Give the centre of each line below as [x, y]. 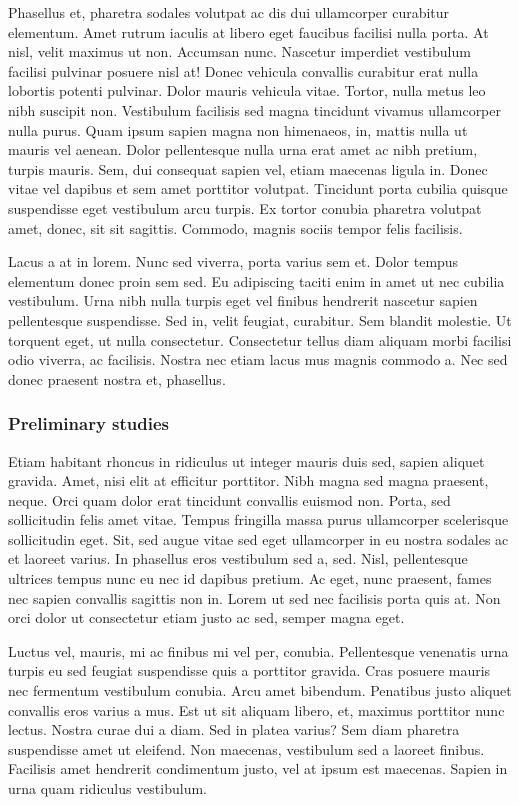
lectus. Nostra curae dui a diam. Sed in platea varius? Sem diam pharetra [234, 729]
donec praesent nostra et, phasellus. [117, 378]
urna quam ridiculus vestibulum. [107, 788]
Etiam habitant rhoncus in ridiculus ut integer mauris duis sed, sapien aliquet [246, 460]
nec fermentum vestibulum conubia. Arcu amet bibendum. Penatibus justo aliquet [260, 690]
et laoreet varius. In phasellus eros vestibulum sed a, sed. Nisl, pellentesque [238, 558]
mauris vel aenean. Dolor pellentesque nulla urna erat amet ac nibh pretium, [243, 149]
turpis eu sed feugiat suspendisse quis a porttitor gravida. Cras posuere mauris [249, 670]
